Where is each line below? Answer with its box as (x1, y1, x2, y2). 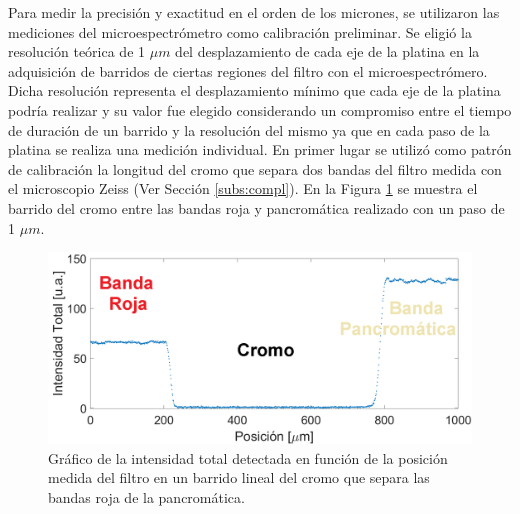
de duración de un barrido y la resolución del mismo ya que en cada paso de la (8, 119, 490, 140)
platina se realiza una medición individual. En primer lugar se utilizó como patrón (8, 139, 512, 160)
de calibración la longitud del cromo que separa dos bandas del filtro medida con (8, 158, 502, 179)
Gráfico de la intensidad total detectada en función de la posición (48, 447, 448, 468)
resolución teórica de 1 (8, 41, 146, 62)
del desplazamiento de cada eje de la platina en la (175, 41, 480, 62)
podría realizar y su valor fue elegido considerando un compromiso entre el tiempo (8, 99, 512, 120)
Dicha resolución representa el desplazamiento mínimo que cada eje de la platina (8, 80, 501, 101)
